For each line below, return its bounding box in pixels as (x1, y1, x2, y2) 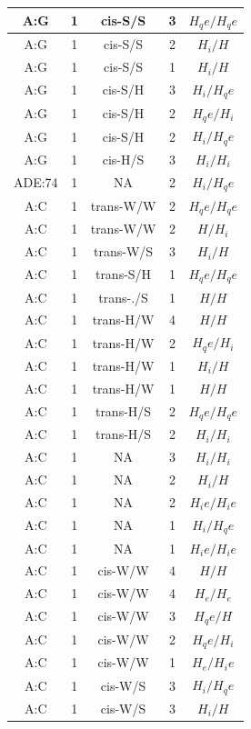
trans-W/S (93, 242, 154, 261)
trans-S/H (95, 265, 152, 284)
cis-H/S (102, 150, 145, 168)
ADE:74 (14, 173, 58, 192)
